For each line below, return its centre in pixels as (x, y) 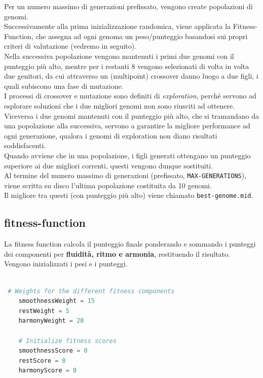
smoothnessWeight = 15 (57, 301)
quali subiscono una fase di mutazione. (64, 85)
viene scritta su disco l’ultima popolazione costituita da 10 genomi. (108, 185)
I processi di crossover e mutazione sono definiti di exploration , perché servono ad (130, 96)
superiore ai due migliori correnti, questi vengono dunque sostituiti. (108, 165)
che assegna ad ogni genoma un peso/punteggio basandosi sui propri (142, 36)
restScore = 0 (42, 360)
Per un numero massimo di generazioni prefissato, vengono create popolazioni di (128, 6)
